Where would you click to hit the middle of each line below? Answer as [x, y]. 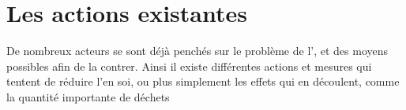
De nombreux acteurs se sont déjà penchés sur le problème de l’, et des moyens [197, 51]
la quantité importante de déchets [88, 96]
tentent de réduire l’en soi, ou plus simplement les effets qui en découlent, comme [203, 81]
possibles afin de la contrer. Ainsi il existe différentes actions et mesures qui [189, 66]
